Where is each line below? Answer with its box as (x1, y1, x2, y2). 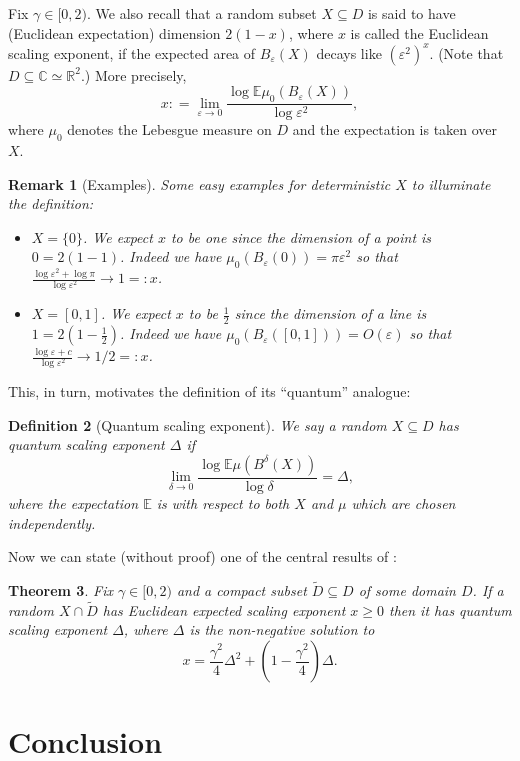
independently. (8, 512, 96, 533)
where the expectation (8, 493, 139, 513)
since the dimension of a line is (234, 303, 427, 324)
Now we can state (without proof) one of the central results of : (8, 546, 397, 567)
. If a (472, 580, 504, 600)
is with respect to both (156, 493, 290, 513)
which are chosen (351, 493, 456, 513)
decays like (316, 42, 382, 63)
